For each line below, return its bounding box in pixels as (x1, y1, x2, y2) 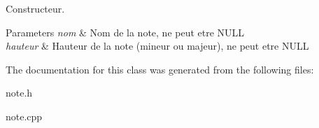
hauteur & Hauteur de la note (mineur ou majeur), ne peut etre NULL (6, 38, 309, 53)
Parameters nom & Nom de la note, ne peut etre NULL (6, 24, 245, 39)
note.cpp (6, 108, 43, 123)
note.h (6, 85, 33, 100)
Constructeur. (6, 1, 65, 15)
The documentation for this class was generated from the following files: (6, 62, 314, 76)
